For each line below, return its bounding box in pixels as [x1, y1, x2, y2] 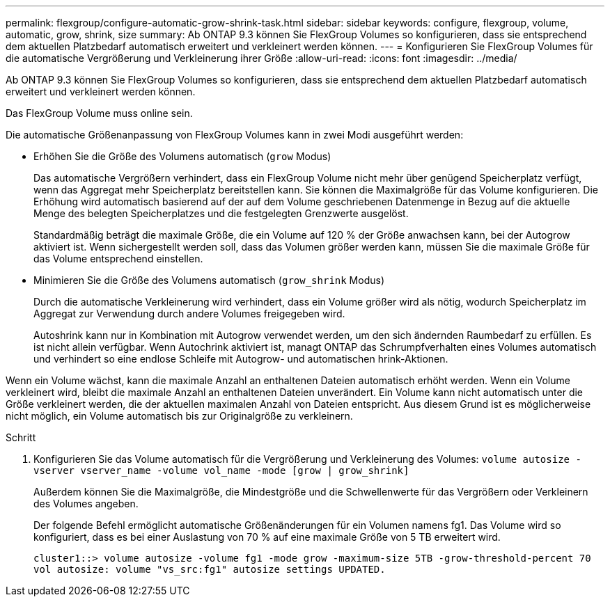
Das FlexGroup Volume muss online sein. [6, 107, 193, 119]
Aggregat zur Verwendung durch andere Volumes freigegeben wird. [33, 308, 345, 319]
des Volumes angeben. [33, 498, 139, 509]
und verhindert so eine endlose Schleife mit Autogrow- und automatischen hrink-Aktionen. [33, 353, 448, 365]
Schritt [6, 431, 36, 443]
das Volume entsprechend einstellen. [33, 253, 203, 264]
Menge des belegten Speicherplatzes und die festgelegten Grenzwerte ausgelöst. [33, 207, 409, 219]
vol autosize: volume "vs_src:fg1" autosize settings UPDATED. [33, 564, 386, 575]
